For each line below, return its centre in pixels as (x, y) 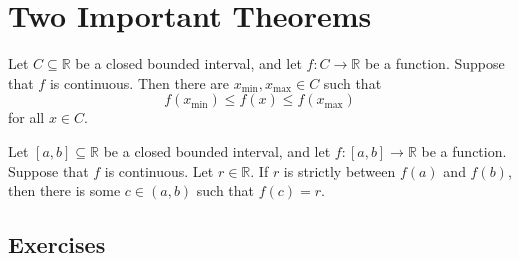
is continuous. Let (159, 170)
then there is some (64, 190)
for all (26, 117)
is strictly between (339, 170)
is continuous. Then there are (139, 82)
